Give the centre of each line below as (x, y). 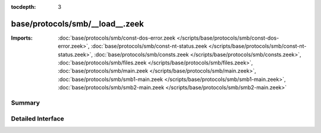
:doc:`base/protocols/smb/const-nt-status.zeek (149, 46)
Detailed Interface (38, 118)
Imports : (22, 38)
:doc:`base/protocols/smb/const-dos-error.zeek (117, 38)
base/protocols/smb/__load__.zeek (77, 24)
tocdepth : (23, 7)
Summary (26, 103)
